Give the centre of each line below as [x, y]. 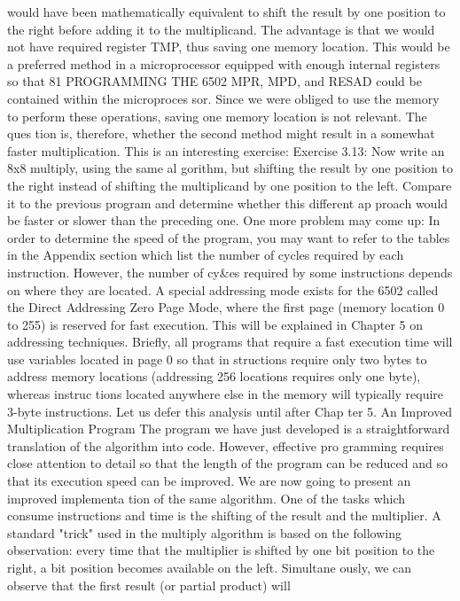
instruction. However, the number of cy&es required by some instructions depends [230, 272]
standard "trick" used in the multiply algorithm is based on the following [204, 532]
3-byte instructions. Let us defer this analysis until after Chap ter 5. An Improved [230, 411]
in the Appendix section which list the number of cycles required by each [206, 255]
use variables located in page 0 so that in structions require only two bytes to [217, 359]
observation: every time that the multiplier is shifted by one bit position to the [221, 550]
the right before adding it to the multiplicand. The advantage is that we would [221, 29]
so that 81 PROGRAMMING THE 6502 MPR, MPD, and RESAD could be [214, 81]
